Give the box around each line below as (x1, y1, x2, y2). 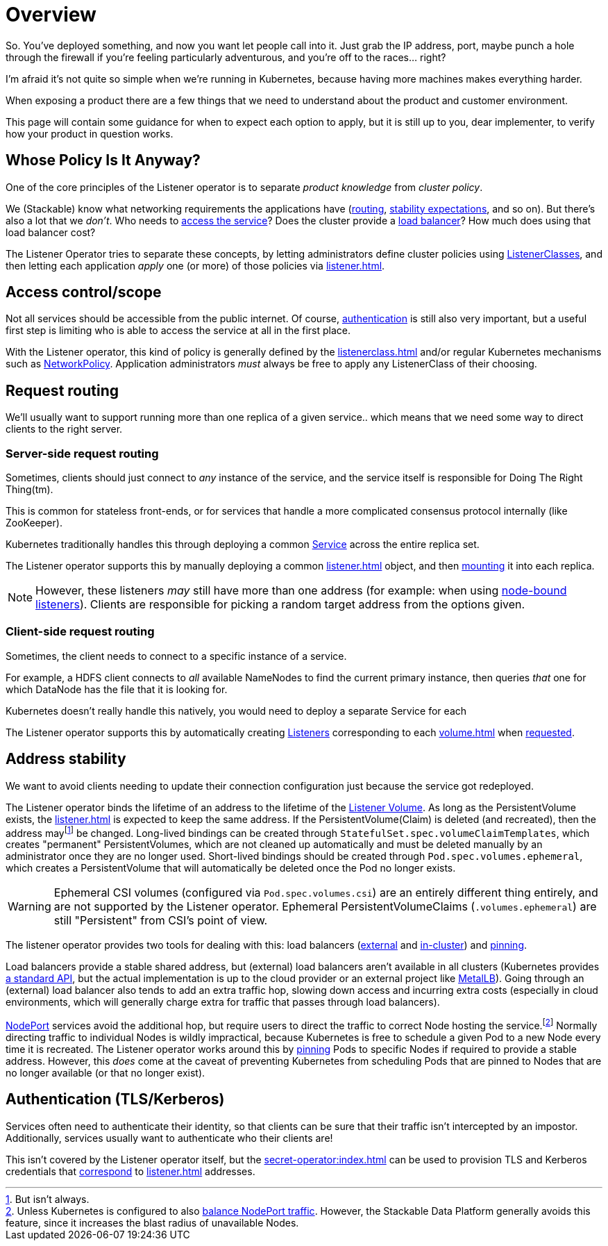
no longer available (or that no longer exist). (6, 1066, 205, 1079)
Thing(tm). (6, 483, 53, 496)
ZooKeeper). (6, 517, 62, 529)
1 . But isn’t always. (6, 1193, 90, 1205)
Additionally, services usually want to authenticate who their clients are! (6, 1131, 333, 1144)
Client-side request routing (6, 624, 155, 639)
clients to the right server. (6, 423, 123, 435)
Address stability (6, 750, 126, 768)
